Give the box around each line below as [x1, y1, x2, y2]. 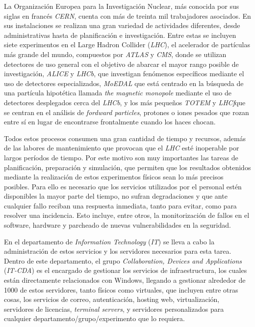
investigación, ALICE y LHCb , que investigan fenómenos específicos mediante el [4, 68, 244, 79]
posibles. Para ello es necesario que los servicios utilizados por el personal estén [4, 181, 242, 191]
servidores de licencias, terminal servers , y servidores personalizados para [4, 303, 224, 314]
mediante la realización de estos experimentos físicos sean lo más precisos [4, 172, 224, 182]
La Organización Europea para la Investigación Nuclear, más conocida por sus [4, 1, 239, 11]
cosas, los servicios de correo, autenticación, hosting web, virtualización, [4, 294, 220, 304]
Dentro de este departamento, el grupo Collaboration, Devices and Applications [4, 255, 242, 266]
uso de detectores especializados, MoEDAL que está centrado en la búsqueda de [4, 78, 244, 88]
